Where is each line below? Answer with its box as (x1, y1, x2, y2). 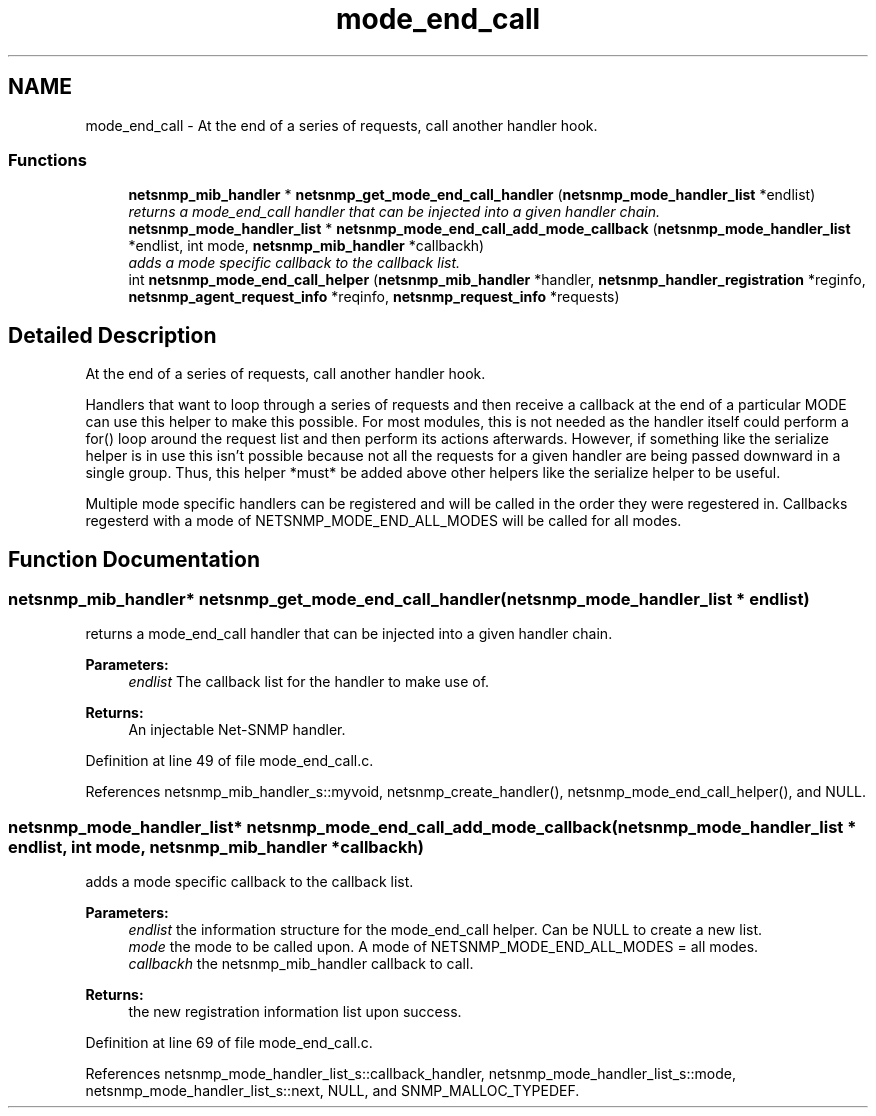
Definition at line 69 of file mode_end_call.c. (85, 1034, 373, 1052)
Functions (8, 149, 87, 170)
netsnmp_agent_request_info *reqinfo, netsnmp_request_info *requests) (128, 288, 620, 306)
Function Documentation (8, 546, 260, 572)
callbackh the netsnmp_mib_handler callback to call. (128, 955, 474, 973)
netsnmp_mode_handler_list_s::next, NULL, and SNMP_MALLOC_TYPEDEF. (85, 1082, 580, 1100)
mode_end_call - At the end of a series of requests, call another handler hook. (85, 116, 598, 134)
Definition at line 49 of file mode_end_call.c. (85, 752, 374, 770)
